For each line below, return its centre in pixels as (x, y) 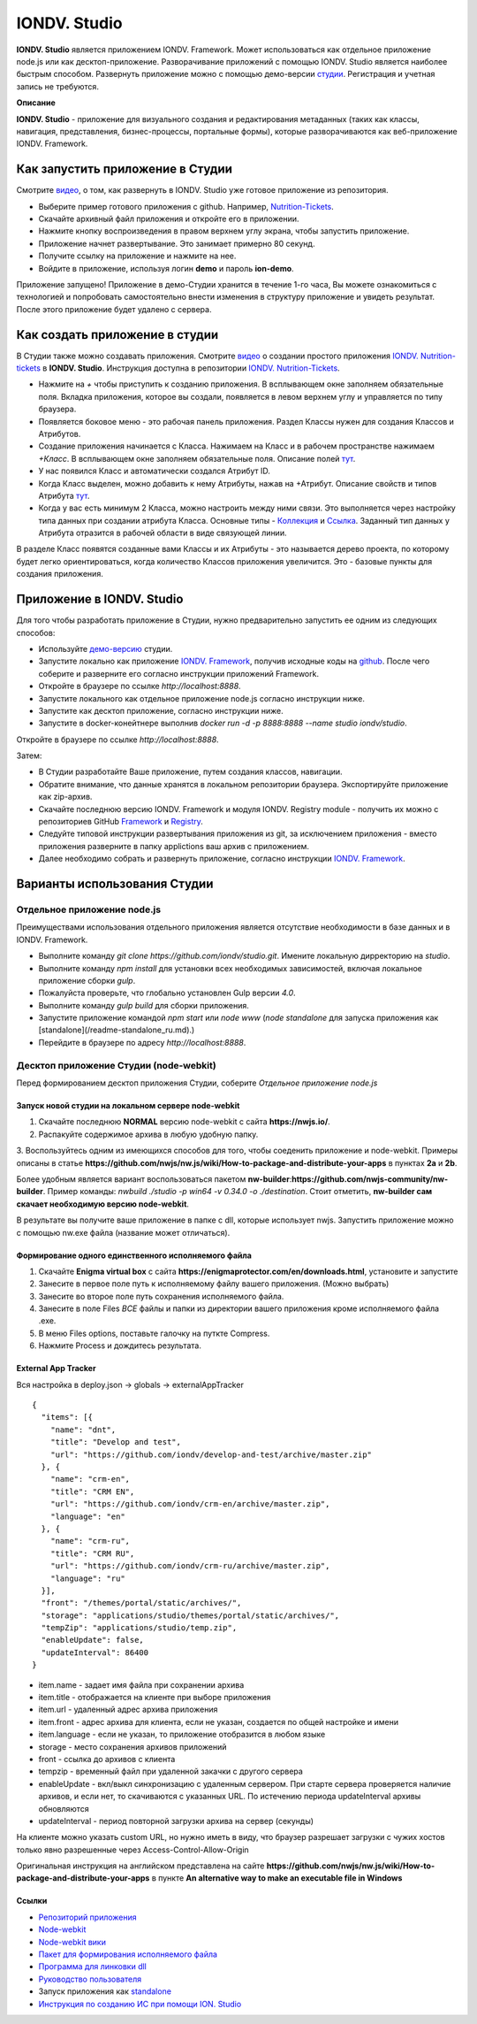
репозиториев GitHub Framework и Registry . (121, 822)
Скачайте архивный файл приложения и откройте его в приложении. (169, 218)
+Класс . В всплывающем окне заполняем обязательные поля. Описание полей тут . (197, 458)
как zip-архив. (65, 797)
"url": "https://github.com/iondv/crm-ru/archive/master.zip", (190, 1566)
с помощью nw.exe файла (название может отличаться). (123, 1232)
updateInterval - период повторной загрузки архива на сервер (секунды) (176, 1821)
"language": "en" (87, 1516)
